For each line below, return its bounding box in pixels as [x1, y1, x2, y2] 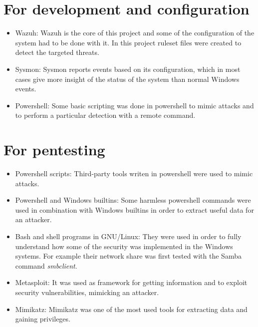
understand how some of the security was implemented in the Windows [15, 241, 233, 251]
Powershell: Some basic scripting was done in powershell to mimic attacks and [15, 100, 254, 110]
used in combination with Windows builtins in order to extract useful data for [15, 204, 254, 215]
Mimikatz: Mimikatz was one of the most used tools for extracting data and [15, 304, 248, 314]
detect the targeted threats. [15, 47, 99, 57]
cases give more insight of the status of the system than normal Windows [15, 73, 240, 84]
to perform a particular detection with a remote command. [15, 110, 196, 120]
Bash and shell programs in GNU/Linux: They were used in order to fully [15, 231, 242, 241]
